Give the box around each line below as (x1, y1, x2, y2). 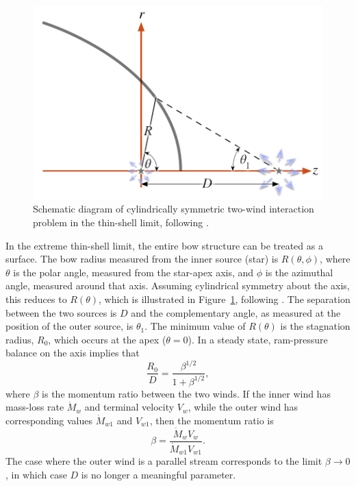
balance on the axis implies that (5, 345, 140, 360)
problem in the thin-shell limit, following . (33, 215, 209, 229)
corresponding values (5, 413, 93, 428)
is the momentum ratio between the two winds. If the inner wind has (42, 386, 331, 400)
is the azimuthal (265, 265, 333, 279)
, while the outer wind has (188, 400, 298, 414)
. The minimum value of (144, 319, 246, 333)
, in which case (5, 467, 67, 482)
